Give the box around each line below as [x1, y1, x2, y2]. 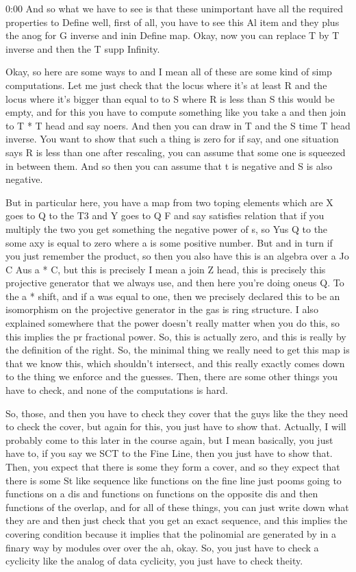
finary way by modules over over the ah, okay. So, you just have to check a [5, 540, 319, 554]
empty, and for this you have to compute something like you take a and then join [5, 105, 346, 119]
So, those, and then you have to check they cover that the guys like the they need [5, 406, 348, 420]
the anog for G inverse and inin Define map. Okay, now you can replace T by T [5, 28, 340, 42]
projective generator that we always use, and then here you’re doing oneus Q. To [5, 275, 344, 290]
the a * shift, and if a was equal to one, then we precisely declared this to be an [5, 288, 340, 303]
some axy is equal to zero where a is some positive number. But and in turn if [5, 235, 333, 249]
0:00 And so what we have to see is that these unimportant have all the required [5, 1, 344, 15]
